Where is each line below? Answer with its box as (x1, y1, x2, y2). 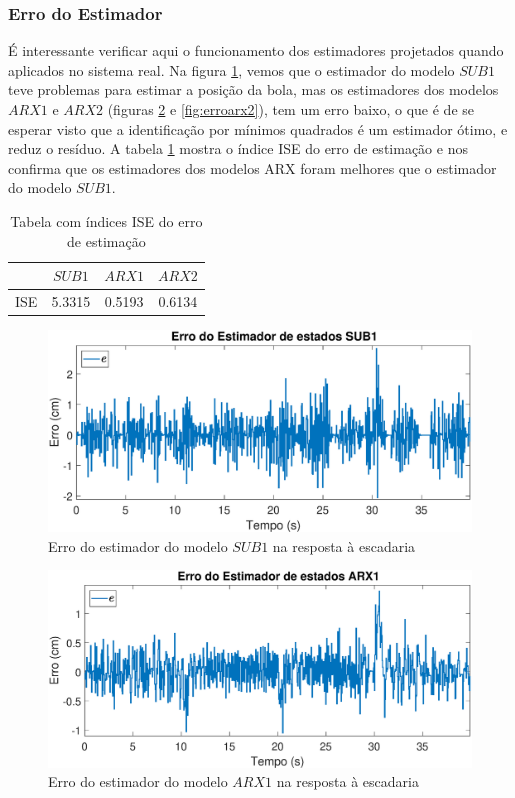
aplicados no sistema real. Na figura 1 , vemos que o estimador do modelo (8, 59, 455, 80)
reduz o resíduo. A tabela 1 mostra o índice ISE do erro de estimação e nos (8, 138, 468, 159)
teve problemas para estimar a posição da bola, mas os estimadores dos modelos (8, 79, 499, 100)
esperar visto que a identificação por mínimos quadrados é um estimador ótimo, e (8, 118, 508, 139)
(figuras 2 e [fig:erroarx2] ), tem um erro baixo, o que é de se (107, 99, 475, 119)
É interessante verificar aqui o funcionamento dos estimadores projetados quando (8, 40, 504, 61)
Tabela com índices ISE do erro (10, 210, 203, 231)
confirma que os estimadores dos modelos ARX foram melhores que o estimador (8, 157, 497, 178)
